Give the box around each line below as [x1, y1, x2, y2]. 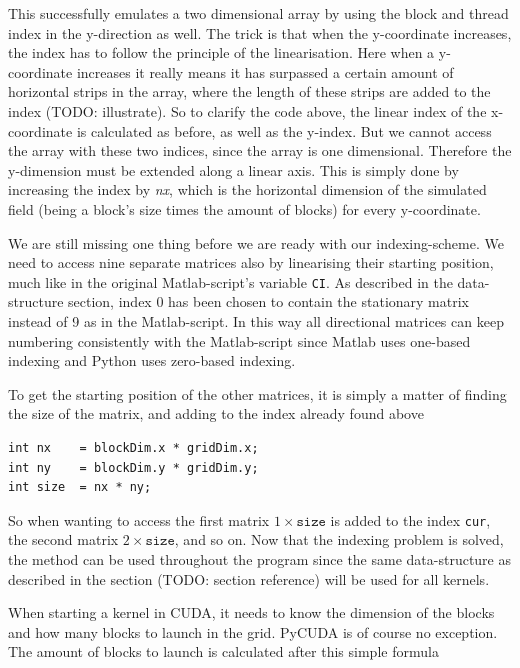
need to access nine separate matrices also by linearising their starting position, [8, 252, 494, 273]
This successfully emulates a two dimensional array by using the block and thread [8, 3, 509, 23]
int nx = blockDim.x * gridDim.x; [8, 440, 259, 455]
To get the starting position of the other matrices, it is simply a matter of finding [8, 383, 507, 404]
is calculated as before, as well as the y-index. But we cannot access [76, 120, 492, 141]
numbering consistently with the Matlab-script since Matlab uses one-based [8, 330, 471, 351]
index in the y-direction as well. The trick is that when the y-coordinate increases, [8, 22, 512, 43]
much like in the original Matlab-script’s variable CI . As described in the [8, 271, 453, 292]
